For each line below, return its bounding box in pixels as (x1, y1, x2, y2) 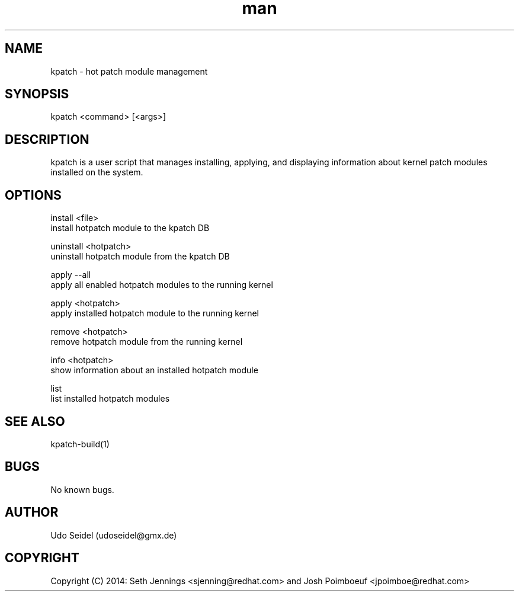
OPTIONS (5, 187, 62, 203)
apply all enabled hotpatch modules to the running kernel (50, 280, 273, 290)
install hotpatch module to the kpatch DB (50, 223, 210, 233)
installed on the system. (50, 167, 143, 178)
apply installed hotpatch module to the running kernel (50, 308, 259, 319)
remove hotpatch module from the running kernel (50, 337, 243, 347)
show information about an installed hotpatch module (50, 365, 258, 376)
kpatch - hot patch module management (50, 66, 208, 76)
